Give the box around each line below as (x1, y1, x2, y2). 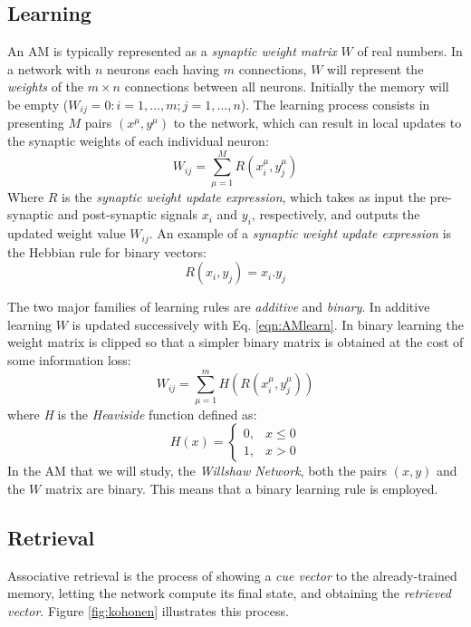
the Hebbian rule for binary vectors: (7, 242, 207, 261)
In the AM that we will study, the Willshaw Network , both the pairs (7, 461, 388, 480)
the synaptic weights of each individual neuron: (7, 131, 269, 150)
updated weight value (7, 224, 126, 243)
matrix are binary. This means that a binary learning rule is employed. (44, 478, 438, 497)
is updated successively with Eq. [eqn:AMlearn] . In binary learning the (72, 314, 464, 333)
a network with (7, 59, 91, 78)
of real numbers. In (357, 42, 463, 61)
